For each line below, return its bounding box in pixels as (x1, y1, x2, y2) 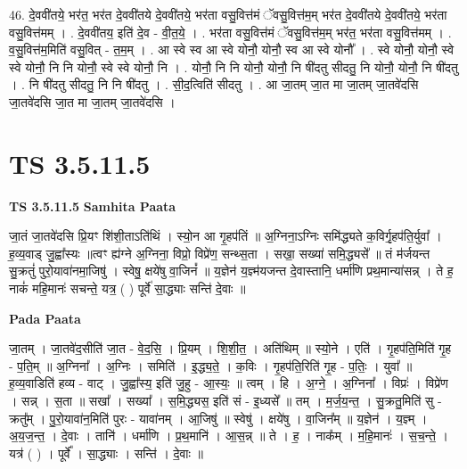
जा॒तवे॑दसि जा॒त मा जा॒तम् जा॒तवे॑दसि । (9, 92, 176, 111)
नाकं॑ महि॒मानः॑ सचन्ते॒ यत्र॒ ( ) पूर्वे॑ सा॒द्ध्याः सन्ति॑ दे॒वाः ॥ (9, 279, 246, 298)
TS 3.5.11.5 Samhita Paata (9, 196, 176, 215)
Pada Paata (9, 309, 81, 327)
